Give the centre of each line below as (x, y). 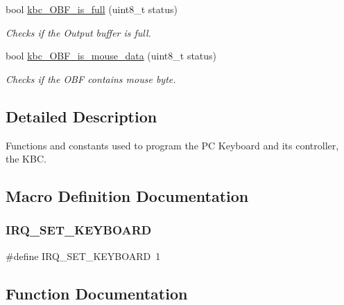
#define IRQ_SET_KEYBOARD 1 (83, 256)
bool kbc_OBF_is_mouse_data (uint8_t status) (111, 56)
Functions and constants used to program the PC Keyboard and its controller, (172, 145)
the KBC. (26, 159)
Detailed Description (81, 116)
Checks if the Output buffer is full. (78, 32)
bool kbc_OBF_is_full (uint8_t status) (92, 9)
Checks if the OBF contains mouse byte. (91, 78)
